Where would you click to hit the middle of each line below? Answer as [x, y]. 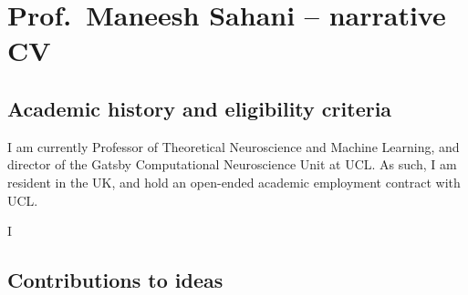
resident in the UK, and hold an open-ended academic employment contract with [234, 182]
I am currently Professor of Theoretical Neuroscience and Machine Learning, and [234, 146]
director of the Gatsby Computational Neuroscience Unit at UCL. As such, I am [232, 164]
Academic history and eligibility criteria [200, 108]
